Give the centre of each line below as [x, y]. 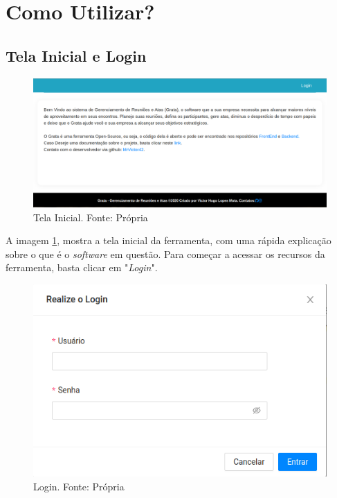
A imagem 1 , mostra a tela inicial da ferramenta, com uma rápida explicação [168, 240]
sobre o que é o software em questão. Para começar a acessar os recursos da [165, 254]
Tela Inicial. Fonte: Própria [91, 217]
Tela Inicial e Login [76, 55]
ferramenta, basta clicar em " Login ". [82, 267]
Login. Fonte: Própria [79, 486]
